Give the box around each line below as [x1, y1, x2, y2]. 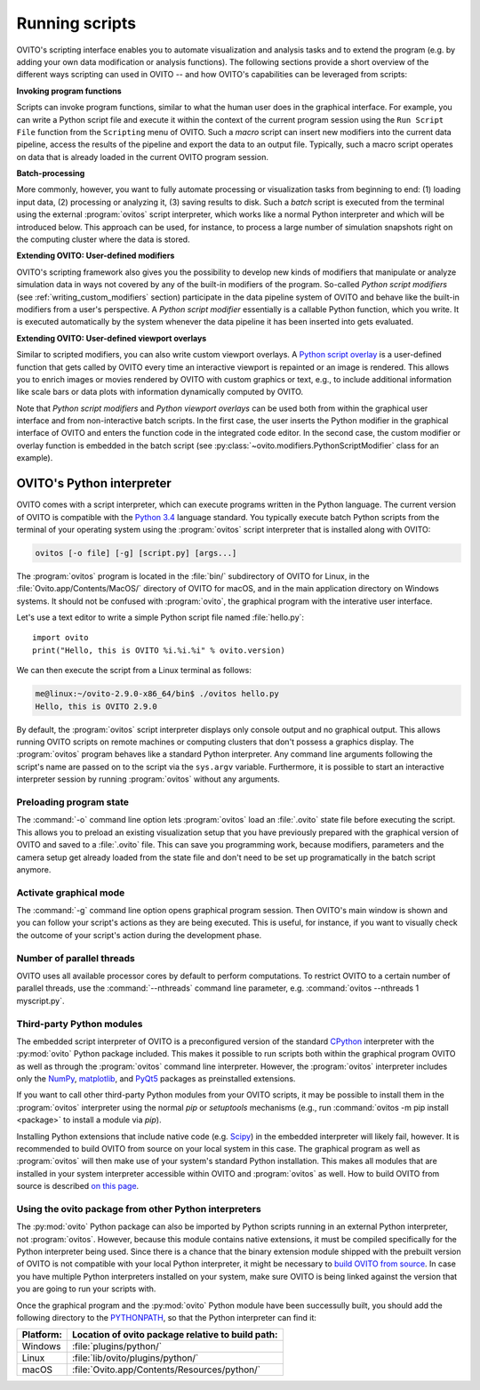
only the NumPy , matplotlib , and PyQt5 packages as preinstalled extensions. [16, 1073, 296, 1084]
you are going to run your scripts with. [16, 1283, 156, 1294]
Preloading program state [16, 796, 129, 808]
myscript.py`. [16, 995, 66, 1006]
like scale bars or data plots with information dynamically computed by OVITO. [16, 387, 304, 398]
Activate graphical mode [16, 886, 125, 898]
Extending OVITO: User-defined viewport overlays [16, 333, 207, 343]
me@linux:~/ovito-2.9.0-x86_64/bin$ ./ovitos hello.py [35, 689, 279, 699]
